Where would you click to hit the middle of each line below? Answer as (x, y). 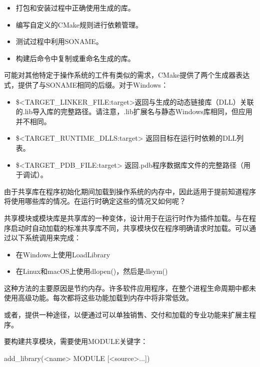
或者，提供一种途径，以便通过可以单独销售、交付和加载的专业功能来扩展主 (126, 315)
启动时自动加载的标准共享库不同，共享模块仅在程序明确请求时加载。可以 (130, 228)
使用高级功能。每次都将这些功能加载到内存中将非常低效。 (98, 298)
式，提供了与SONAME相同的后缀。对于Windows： (86, 84)
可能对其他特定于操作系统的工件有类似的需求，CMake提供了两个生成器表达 (127, 75)
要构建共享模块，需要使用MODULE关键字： (76, 341)
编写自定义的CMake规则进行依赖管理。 (79, 24)
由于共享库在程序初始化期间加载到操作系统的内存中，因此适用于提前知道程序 (130, 191)
